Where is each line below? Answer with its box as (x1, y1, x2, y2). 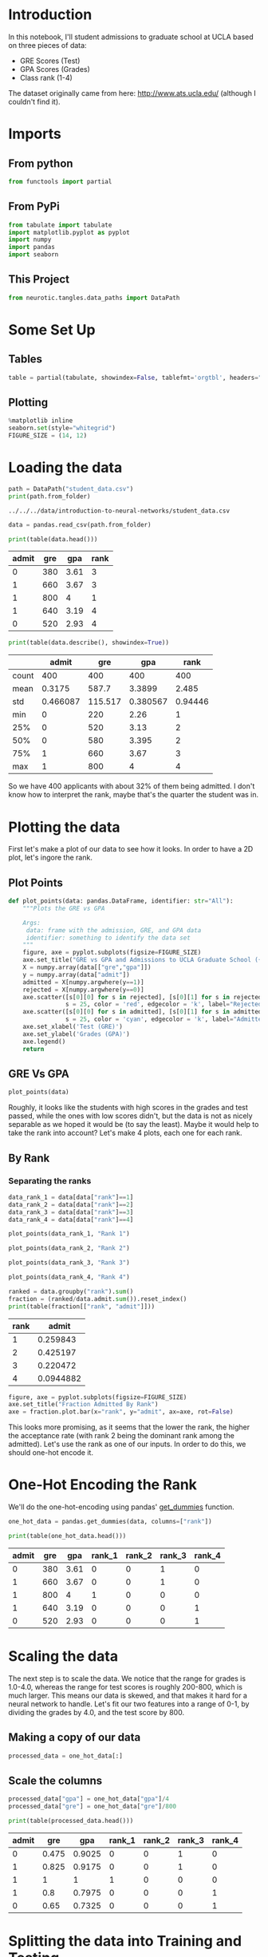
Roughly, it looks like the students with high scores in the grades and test (8, 1103, 249, 1113)
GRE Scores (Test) (19, 56, 81, 65)
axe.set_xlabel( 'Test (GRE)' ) (22, 1023, 124, 1031)
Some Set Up (8, 321, 96, 338)
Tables (8, 353, 42, 366)
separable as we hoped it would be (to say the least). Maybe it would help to (8, 1120, 259, 1129)
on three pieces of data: (8, 40, 87, 49)
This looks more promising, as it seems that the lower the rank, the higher (8, 1422, 250, 1432)
